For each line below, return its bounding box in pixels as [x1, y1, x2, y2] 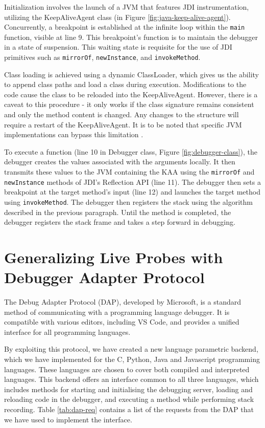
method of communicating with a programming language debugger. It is [4, 306, 230, 317]
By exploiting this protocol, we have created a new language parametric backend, [4, 344, 258, 354]
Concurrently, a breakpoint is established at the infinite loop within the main [4, 22, 245, 32]
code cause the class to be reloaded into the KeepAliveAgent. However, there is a [4, 89, 258, 99]
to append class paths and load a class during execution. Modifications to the [4, 79, 247, 90]
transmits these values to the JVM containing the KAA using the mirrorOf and [4, 166, 255, 177]
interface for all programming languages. [4, 326, 131, 337]
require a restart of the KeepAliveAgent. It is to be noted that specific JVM [4, 119, 242, 130]
